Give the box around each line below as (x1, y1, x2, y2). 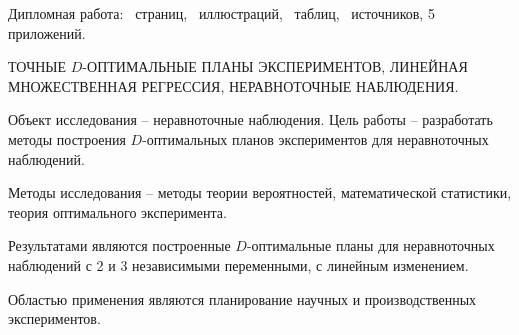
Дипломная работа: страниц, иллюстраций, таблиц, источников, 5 (8, 3, 435, 23)
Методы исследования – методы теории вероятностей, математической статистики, (8, 182, 512, 203)
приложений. (8, 22, 86, 43)
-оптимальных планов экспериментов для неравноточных (142, 128, 489, 149)
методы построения (8, 128, 126, 149)
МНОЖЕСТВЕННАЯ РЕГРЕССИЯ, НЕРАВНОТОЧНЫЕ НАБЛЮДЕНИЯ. (8, 75, 459, 96)
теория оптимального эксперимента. (8, 201, 227, 222)
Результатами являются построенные (8, 235, 231, 256)
